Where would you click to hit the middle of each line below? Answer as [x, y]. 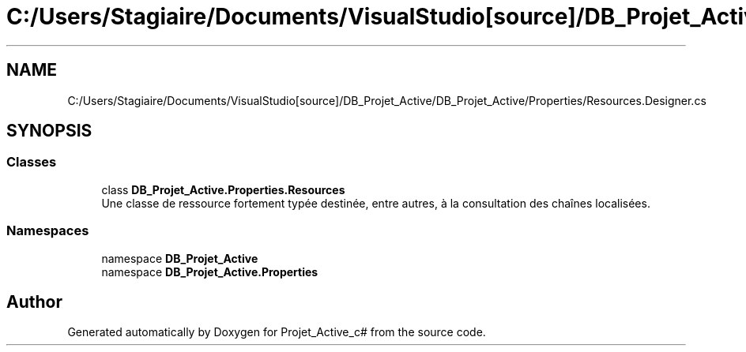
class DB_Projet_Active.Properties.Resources [223, 189]
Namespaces [48, 231]
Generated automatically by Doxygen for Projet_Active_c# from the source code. [277, 332]
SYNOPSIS [49, 131]
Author [34, 301]
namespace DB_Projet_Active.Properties [210, 271]
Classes [32, 162]
